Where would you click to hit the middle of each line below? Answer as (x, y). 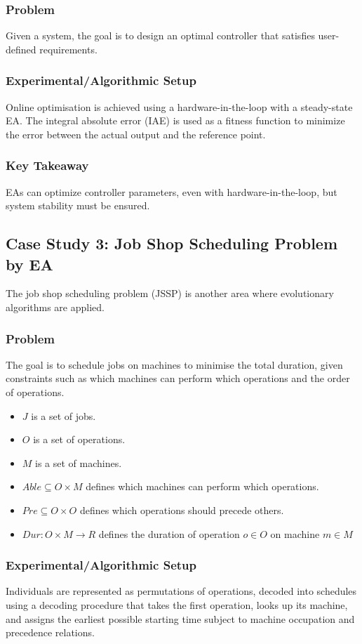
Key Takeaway (47, 165)
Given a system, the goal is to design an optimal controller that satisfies (160, 35)
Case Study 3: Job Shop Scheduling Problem (172, 243)
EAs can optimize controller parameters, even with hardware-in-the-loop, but (172, 191)
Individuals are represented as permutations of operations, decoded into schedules (181, 591)
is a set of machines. (79, 462)
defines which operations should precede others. (182, 510)
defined (21, 49)
